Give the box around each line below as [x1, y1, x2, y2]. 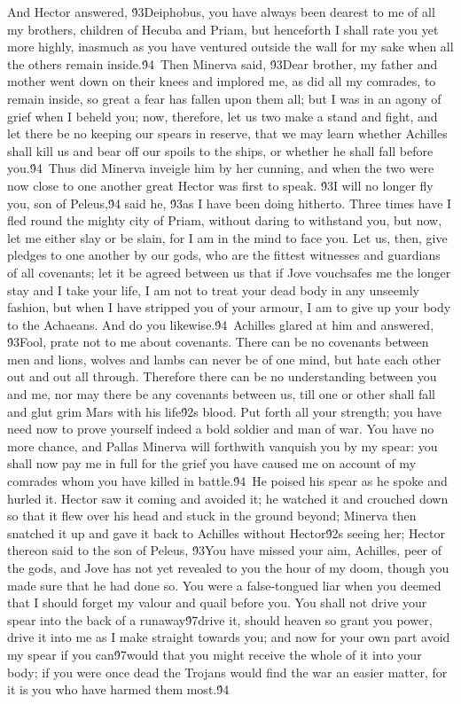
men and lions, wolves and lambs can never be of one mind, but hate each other [7, 349, 441, 368]
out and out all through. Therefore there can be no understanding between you [7, 367, 437, 386]
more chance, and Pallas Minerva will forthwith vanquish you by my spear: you [7, 436, 438, 455]
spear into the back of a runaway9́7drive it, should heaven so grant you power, [7, 610, 433, 629]
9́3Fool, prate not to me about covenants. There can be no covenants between [7, 332, 429, 351]
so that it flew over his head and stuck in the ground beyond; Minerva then [7, 506, 417, 525]
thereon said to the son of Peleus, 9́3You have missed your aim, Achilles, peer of [7, 541, 441, 559]
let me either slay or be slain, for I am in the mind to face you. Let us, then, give [7, 228, 448, 246]
